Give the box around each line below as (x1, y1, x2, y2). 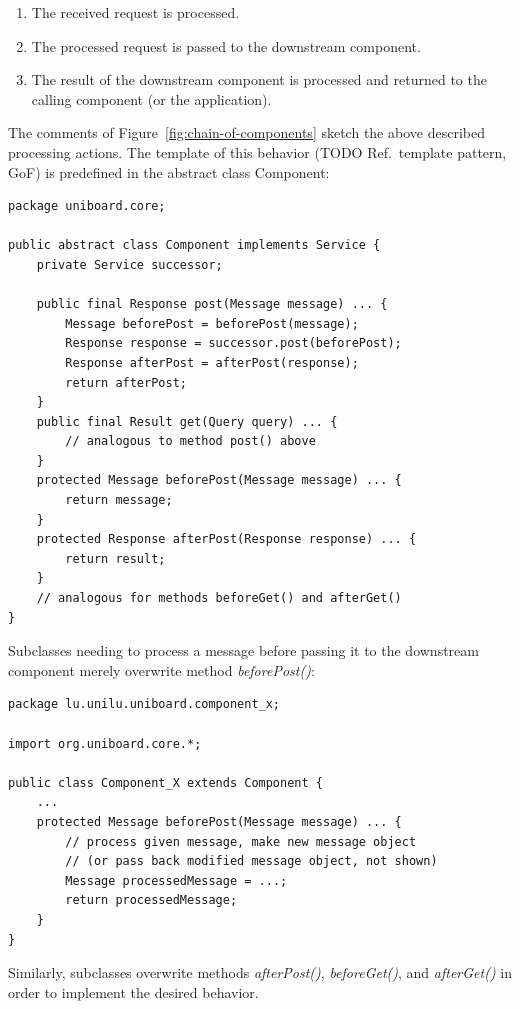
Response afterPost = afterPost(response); (65, 355, 359, 370)
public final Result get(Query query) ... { (36, 414, 338, 429)
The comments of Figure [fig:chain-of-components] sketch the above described (8, 122, 485, 143)
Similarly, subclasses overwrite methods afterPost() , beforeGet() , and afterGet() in (8, 962, 512, 983)
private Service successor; (36, 257, 223, 272)
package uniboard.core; (8, 199, 166, 214)
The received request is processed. (31, 2, 240, 22)
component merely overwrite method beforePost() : (8, 659, 315, 680)
